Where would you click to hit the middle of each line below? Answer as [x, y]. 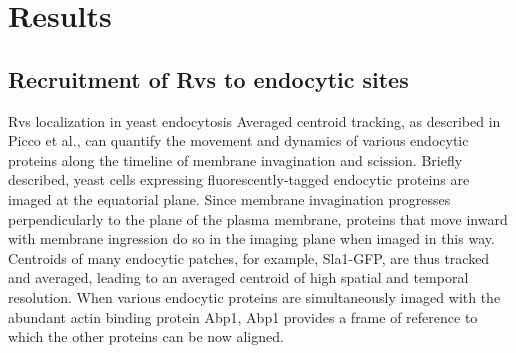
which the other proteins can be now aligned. [146, 336]
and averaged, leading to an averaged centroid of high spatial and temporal [238, 277]
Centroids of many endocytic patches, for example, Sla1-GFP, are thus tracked [249, 257]
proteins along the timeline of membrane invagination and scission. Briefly [235, 159]
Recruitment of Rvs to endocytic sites [208, 78]
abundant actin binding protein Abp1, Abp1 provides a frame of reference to [243, 316]
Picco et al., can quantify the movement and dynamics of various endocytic [238, 140]
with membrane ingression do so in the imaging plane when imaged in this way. [251, 238]
